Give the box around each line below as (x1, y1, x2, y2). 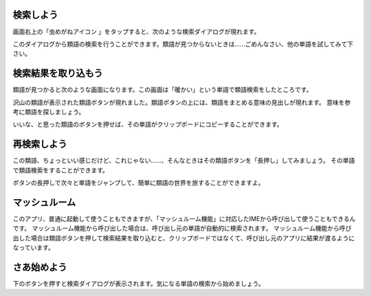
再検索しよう (12, 138, 67, 150)
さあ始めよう (12, 261, 67, 273)
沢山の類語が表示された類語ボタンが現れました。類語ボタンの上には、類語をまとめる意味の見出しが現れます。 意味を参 (12, 98, 351, 106)
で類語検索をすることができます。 (12, 166, 109, 174)
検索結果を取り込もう (12, 67, 103, 79)
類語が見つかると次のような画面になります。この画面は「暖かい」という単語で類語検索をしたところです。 (12, 86, 313, 94)
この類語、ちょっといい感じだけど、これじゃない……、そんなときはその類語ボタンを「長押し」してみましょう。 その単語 (12, 157, 355, 165)
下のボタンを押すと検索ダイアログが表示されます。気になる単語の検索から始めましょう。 (12, 280, 265, 288)
